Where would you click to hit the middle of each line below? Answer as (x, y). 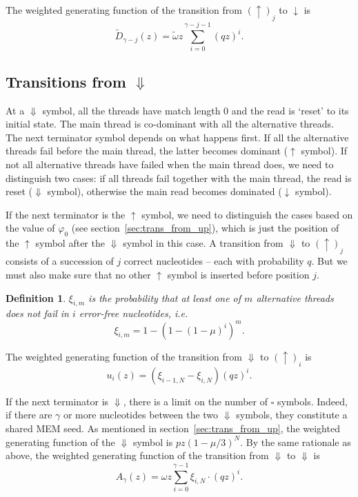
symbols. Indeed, (312, 401)
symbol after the (70, 243)
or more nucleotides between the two (141, 415)
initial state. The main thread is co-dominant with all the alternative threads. (170, 124)
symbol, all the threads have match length (131, 110)
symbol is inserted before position (238, 275)
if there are (29, 415)
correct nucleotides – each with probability (214, 261)
